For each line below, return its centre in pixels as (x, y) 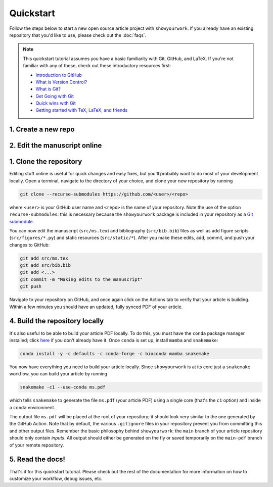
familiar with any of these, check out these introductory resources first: (97, 66)
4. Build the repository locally (57, 321)
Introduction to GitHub (59, 75)
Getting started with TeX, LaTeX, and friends (82, 110)
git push (31, 286)
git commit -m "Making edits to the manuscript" (81, 279)
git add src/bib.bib (45, 265)
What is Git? (48, 89)
